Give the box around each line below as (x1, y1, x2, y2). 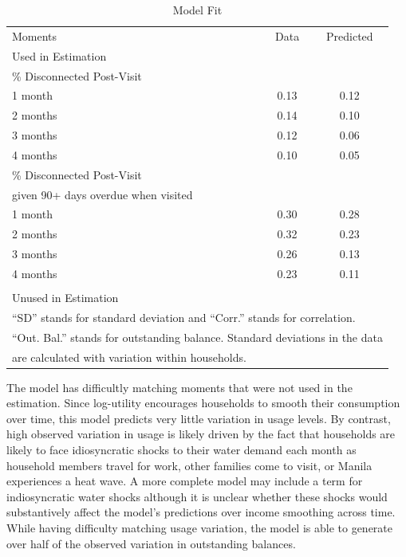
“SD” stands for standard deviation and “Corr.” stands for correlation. (12, 308, 356, 325)
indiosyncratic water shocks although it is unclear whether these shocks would (6, 488, 388, 504)
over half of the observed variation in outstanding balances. (6, 535, 296, 551)
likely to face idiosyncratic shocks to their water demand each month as (6, 441, 357, 458)
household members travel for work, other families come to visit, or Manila (6, 457, 372, 473)
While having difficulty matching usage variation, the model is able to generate (6, 520, 393, 536)
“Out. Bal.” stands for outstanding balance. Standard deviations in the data (12, 328, 383, 345)
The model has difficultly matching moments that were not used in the (6, 379, 353, 395)
